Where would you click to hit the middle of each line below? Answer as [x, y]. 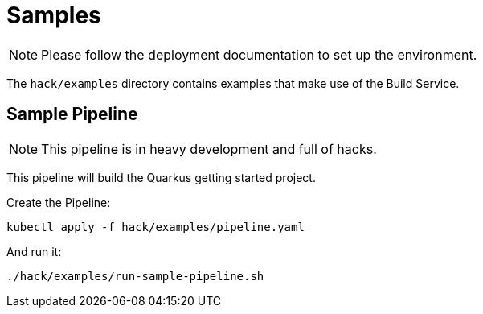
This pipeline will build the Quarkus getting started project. [161, 177]
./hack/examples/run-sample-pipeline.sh [135, 276]
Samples [54, 15]
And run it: [34, 251]
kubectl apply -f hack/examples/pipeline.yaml [156, 227]
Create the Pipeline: [59, 202]
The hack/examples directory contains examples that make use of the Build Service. [233, 83]
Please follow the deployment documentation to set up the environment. [259, 54]
